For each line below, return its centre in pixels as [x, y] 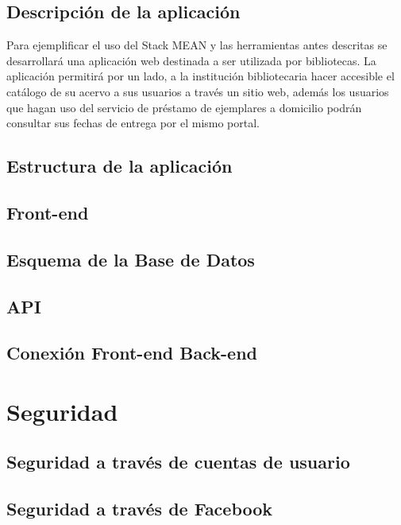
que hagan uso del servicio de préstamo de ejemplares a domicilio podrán [184, 107]
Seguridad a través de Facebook [140, 509]
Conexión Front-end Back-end [132, 353]
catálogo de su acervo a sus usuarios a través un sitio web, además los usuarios [198, 91]
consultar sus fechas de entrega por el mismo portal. [133, 123]
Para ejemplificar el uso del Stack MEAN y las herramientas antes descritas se [197, 45]
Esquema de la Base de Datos [131, 259]
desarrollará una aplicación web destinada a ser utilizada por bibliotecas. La [191, 60]
